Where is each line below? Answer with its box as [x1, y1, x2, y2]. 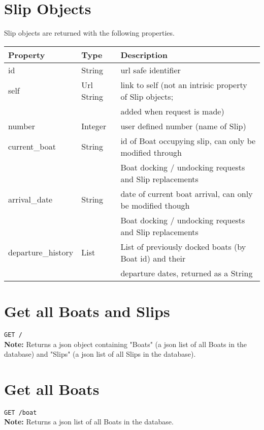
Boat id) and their [120, 252, 186, 264]
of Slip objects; [120, 90, 174, 102]
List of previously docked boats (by [120, 240, 246, 252]
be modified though [120, 199, 190, 211]
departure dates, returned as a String [120, 267, 253, 279]
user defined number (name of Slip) [120, 120, 246, 132]
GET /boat [4, 409, 37, 416]
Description [120, 48, 168, 61]
